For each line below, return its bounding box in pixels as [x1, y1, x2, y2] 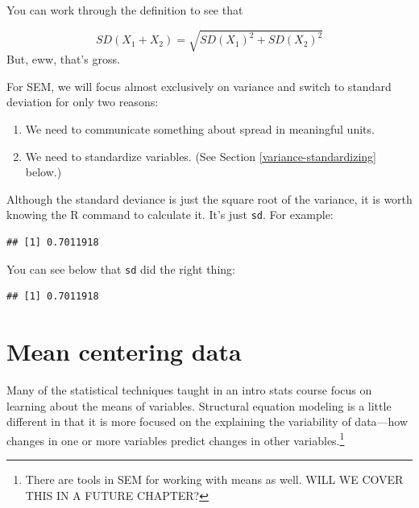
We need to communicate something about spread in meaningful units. [25, 120, 375, 137]
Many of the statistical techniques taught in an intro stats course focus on [6, 381, 372, 398]
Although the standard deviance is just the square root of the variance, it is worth [6, 190, 413, 207]
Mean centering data [6, 334, 242, 367]
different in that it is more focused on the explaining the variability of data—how [6, 413, 409, 430]
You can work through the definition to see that [6, 2, 243, 18]
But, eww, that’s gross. [6, 51, 120, 68]
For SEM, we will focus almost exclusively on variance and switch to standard [6, 77, 392, 94]
